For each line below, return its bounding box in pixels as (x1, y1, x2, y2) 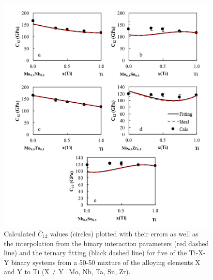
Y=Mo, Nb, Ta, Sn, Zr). (58, 266, 131, 277)
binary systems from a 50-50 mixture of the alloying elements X (11, 257, 200, 267)
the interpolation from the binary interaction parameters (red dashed (4, 238, 209, 248)
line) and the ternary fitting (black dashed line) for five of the (4, 248, 187, 258)
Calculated (4, 229, 36, 238)
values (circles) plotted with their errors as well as (50, 229, 198, 238)
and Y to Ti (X (4, 266, 50, 277)
